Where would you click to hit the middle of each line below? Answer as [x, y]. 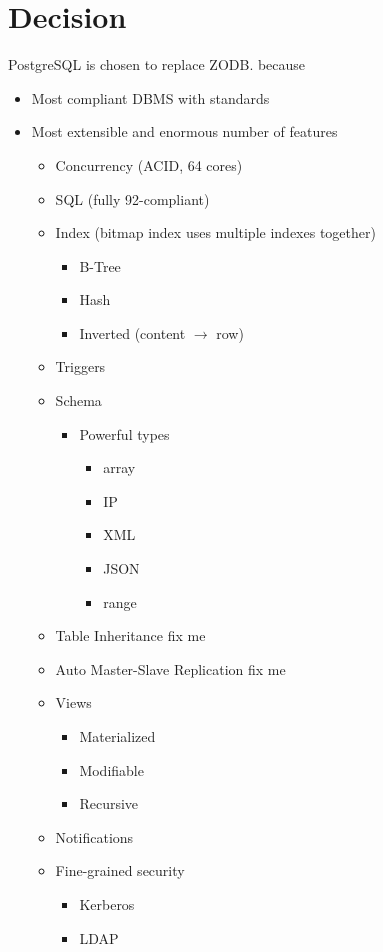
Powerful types [124, 433]
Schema [78, 400]
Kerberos [107, 903]
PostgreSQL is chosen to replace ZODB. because [157, 64]
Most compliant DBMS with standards [150, 97]
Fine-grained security [120, 870]
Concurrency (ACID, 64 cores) [149, 164]
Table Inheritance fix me [130, 635]
